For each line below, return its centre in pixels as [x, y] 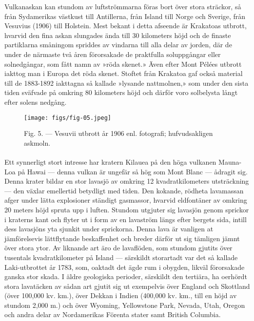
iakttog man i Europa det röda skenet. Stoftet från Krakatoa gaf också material [124, 73]
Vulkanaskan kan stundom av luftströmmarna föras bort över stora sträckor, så [123, 6]
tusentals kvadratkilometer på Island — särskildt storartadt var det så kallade [121, 257]
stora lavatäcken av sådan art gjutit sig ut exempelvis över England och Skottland [127, 286]
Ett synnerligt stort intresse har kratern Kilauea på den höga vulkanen [110, 161]
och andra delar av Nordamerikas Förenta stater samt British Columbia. [113, 314]
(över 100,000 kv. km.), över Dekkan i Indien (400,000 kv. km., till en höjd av [121, 295]
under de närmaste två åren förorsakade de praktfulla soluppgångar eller [113, 54]
